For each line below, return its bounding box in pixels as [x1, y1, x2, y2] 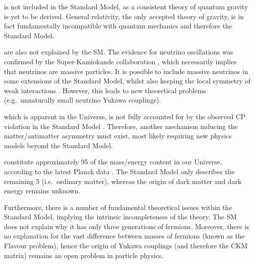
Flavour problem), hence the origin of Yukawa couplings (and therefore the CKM [4, 240, 248, 251]
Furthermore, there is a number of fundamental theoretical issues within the [4, 202, 232, 212]
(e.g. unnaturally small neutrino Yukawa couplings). [4, 95, 161, 105]
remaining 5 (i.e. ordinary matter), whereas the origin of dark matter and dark [4, 176, 242, 186]
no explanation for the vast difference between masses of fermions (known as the [4, 231, 245, 241]
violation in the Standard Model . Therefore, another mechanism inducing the [4, 121, 238, 131]
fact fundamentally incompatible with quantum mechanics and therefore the [4, 21, 232, 31]
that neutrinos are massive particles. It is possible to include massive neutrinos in [4, 66, 248, 76]
